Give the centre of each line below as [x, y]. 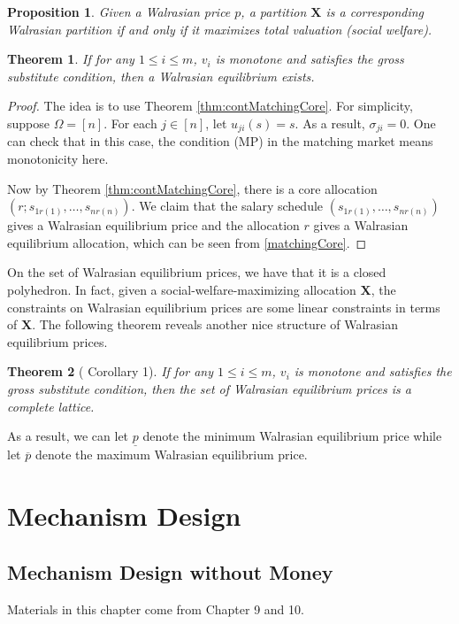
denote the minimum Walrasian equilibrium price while [292, 436]
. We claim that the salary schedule [227, 206]
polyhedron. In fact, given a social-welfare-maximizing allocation [182, 289]
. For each [130, 123]
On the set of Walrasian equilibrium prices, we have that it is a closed [197, 272]
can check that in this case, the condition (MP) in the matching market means [220, 141]
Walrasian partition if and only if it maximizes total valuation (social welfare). [220, 29]
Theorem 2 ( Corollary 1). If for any [111, 371]
